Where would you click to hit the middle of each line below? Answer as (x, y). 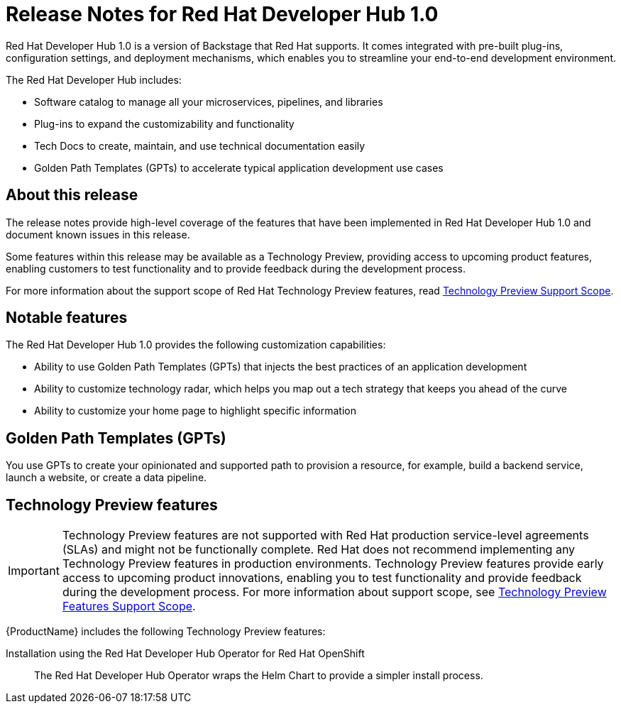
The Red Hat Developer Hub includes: (94, 79)
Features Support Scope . (129, 606)
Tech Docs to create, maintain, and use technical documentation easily (200, 145)
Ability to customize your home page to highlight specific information (195, 411)
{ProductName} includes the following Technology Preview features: (166, 632)
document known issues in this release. (98, 234)
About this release (72, 195)
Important (34, 571)
